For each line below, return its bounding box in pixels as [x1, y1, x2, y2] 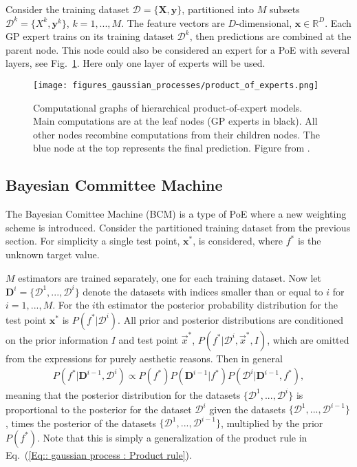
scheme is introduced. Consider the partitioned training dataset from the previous [6, 220, 351, 234]
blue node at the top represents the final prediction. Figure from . [33, 141, 310, 155]
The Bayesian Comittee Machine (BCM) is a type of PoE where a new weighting [6, 207, 347, 221]
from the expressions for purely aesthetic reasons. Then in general [6, 351, 283, 365]
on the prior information [6, 332, 109, 346]
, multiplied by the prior [221, 415, 323, 430]
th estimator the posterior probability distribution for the [95, 298, 338, 312]
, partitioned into [182, 2, 255, 16]
